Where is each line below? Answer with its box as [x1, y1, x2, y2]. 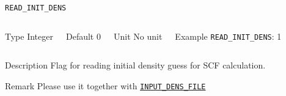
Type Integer [5, 29, 53, 42]
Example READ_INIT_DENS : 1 [175, 29, 282, 42]
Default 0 [65, 29, 101, 42]
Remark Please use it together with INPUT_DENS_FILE [5, 79, 206, 92]
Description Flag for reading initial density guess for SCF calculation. [5, 59, 266, 72]
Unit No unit [113, 29, 163, 42]
